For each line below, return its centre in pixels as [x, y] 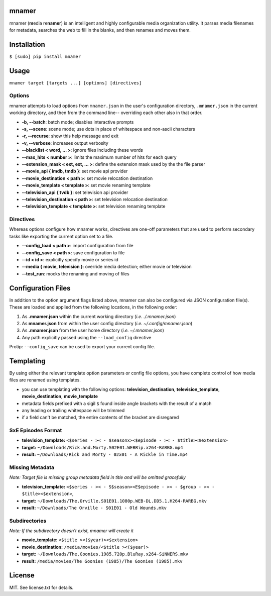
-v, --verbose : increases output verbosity [65, 143]
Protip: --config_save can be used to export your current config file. [82, 347]
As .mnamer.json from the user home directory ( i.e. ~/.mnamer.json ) [93, 330]
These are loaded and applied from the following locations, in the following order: [93, 307]
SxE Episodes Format [36, 431]
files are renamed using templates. [45, 380]
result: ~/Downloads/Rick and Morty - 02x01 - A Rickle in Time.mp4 [105, 454]
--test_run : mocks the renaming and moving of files [76, 273]
